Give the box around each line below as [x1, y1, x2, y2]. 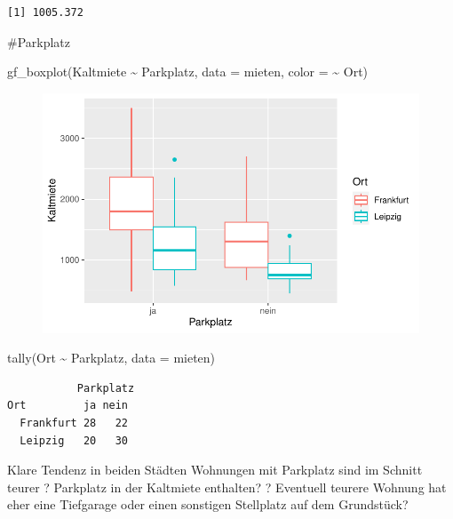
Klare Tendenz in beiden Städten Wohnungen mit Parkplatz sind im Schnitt [7, 460, 423, 479]
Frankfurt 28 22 [20, 416, 129, 429]
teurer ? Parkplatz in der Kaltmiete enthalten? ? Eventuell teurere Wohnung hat [7, 477, 447, 496]
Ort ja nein [7, 399, 129, 412]
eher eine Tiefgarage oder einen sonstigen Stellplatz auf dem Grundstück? [7, 495, 409, 514]
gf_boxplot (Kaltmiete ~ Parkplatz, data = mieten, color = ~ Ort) [7, 62, 369, 81]
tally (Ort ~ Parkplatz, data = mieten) [7, 348, 216, 367]
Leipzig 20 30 [20, 434, 129, 447]
